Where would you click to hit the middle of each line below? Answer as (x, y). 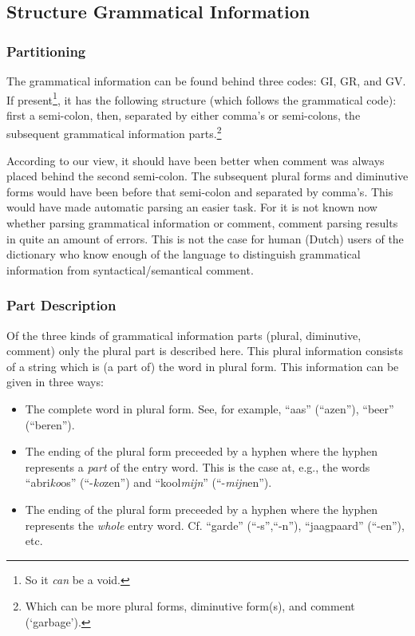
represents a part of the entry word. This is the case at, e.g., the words (198, 466)
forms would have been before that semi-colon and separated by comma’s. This (200, 191)
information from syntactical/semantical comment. (130, 269)
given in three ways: (55, 382)
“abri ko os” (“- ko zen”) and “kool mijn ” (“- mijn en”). (148, 482)
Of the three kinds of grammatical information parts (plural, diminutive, (184, 335)
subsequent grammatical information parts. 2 (114, 132)
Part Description (61, 305)
